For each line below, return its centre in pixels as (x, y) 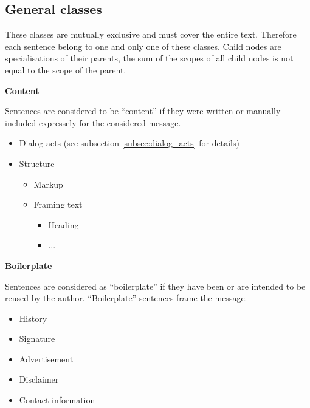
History (33, 318)
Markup (48, 184)
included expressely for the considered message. (93, 122)
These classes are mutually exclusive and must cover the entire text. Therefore (151, 34)
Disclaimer (39, 379)
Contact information (57, 400)
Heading (64, 224)
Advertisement (46, 359)
